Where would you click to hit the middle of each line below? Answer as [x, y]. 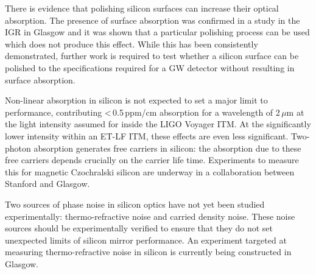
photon [18, 148]
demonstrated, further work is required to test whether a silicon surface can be [152, 56]
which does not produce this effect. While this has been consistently [132, 44]
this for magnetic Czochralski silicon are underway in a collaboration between [150, 171]
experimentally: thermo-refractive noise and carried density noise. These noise [150, 216]
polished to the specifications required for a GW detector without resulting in [150, 67]
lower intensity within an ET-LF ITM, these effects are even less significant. [147, 135]
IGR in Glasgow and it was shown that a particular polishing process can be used [157, 32]
